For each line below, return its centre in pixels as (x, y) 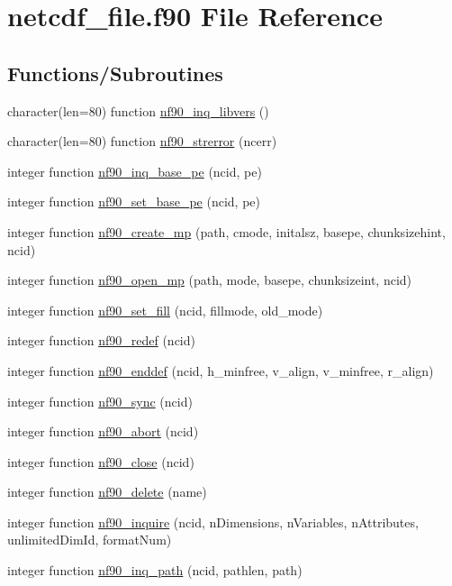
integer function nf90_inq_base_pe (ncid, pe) (135, 171)
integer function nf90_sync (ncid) (100, 401)
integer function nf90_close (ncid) (101, 461)
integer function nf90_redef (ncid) (101, 340)
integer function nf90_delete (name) (107, 492)
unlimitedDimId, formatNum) (90, 540)
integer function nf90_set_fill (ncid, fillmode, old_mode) (165, 310)
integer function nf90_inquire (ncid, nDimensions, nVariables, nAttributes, (213, 522)
